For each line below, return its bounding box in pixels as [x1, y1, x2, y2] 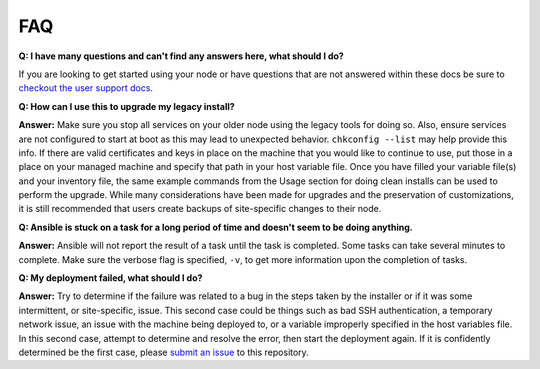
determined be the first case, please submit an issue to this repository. [18, 346, 309, 358]
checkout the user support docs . [18, 82, 154, 94]
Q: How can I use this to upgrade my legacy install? [18, 100, 235, 112]
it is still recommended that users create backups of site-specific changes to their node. [18, 203, 382, 215]
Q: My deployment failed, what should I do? [18, 272, 203, 284]
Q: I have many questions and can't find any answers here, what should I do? [18, 50, 344, 62]
